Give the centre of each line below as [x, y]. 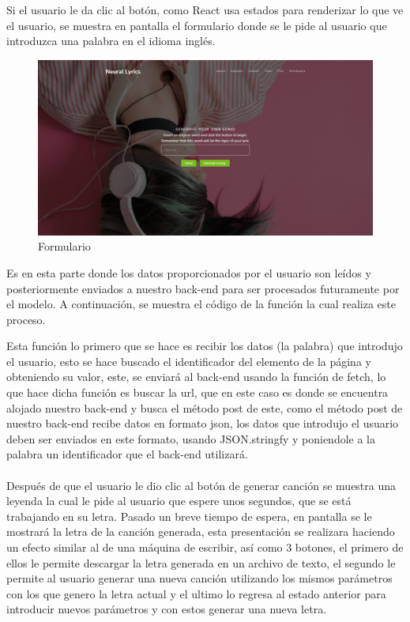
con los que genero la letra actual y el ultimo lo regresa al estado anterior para [196, 593]
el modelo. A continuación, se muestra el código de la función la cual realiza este [201, 304]
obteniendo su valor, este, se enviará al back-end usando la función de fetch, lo [196, 377]
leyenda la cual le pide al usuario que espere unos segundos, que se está [179, 501]
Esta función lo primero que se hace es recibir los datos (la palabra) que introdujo [205, 346]
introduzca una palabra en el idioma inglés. [111, 41]
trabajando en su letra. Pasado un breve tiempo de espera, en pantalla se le [189, 516]
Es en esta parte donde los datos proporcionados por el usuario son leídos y [189, 272]
